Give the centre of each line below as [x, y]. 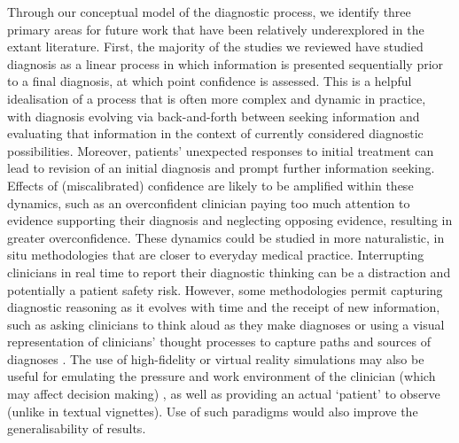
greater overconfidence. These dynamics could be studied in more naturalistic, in [226, 237]
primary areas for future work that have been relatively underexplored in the [216, 29]
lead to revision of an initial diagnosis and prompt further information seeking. [221, 168]
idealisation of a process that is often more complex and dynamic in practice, [217, 98]
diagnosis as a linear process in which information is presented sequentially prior [226, 63]
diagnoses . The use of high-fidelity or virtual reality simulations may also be [216, 358]
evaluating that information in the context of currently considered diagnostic [215, 133]
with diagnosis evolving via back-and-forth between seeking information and [214, 116]
